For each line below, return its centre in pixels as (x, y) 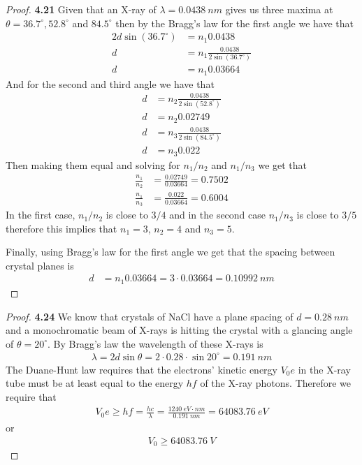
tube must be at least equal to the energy (95, 383)
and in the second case (218, 215)
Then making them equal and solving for (93, 164)
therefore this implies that (61, 228)
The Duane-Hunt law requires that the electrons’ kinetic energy (142, 369)
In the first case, (41, 215)
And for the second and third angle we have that (110, 83)
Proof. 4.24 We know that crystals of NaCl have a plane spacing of (150, 316)
